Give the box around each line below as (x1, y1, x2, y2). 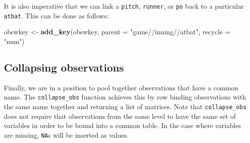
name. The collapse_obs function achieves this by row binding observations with (4, 92, 246, 102)
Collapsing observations (4, 59, 124, 74)
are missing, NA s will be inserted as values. (4, 129, 129, 140)
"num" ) (4, 36, 25, 46)
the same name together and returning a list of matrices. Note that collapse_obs (4, 101, 247, 111)
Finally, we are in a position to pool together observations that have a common (4, 82, 238, 92)
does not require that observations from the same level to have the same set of (4, 111, 236, 121)
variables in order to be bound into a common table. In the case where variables (4, 120, 241, 130)
